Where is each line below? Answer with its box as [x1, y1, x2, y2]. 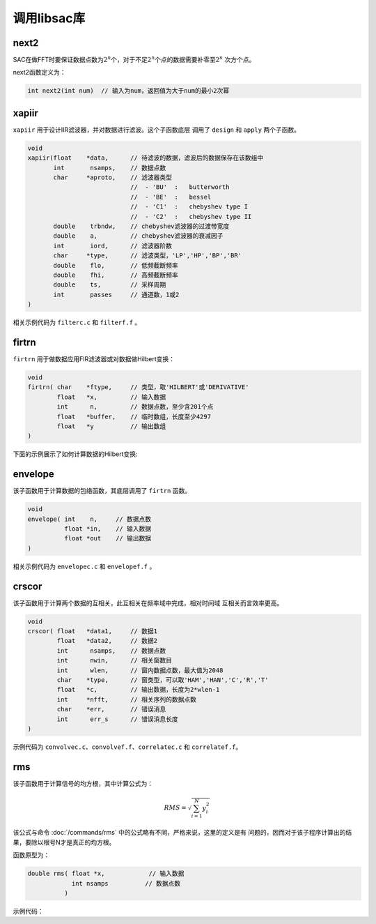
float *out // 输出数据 [63, 534, 152, 543]
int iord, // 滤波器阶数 [53, 241, 172, 250]
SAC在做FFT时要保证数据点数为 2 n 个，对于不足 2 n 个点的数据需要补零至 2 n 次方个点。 [13, 54, 256, 64]
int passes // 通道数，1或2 [53, 290, 180, 298]
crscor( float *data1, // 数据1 [27, 628, 158, 635]
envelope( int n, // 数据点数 [27, 515, 152, 523]
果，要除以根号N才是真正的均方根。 [13, 838, 116, 847]
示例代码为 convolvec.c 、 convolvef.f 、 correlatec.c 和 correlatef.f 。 [13, 743, 242, 751]
